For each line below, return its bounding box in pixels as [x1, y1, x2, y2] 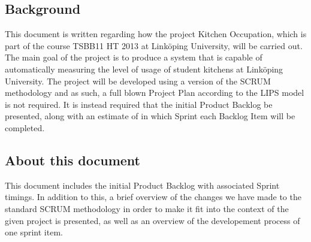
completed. [5, 121, 45, 134]
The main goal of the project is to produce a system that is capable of [5, 51, 262, 63]
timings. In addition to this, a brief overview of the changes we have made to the [5, 190, 301, 203]
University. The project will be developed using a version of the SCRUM [5, 74, 271, 87]
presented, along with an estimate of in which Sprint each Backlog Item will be [5, 110, 295, 122]
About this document [5, 150, 140, 169]
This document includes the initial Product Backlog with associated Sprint [5, 179, 280, 191]
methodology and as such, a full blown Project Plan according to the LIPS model [5, 86, 304, 99]
